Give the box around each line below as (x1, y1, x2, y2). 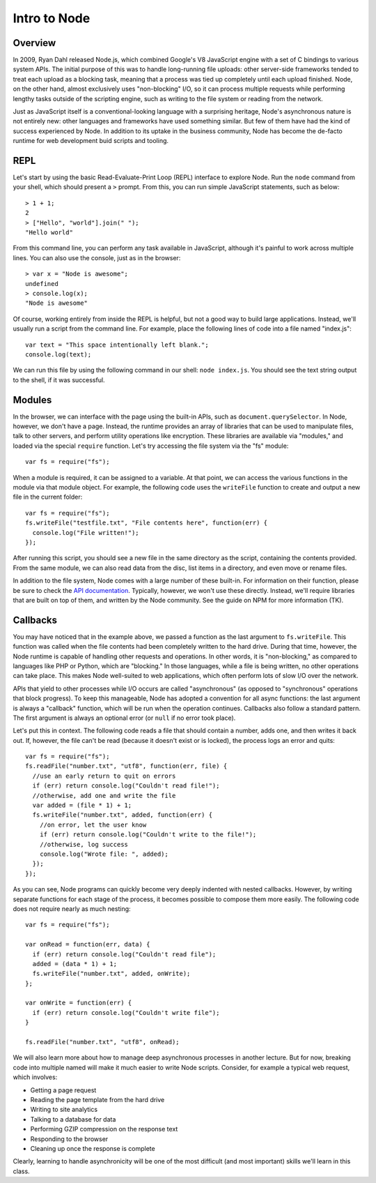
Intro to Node (13, 10, 91, 26)
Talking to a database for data (30, 1115, 116, 1123)
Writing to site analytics (30, 1106, 97, 1114)
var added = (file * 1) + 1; (32, 801, 132, 809)
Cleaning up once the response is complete (30, 1144, 156, 1152)
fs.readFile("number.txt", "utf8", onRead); (25, 1038, 180, 1046)
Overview (13, 37, 56, 49)
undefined (25, 280, 58, 287)
